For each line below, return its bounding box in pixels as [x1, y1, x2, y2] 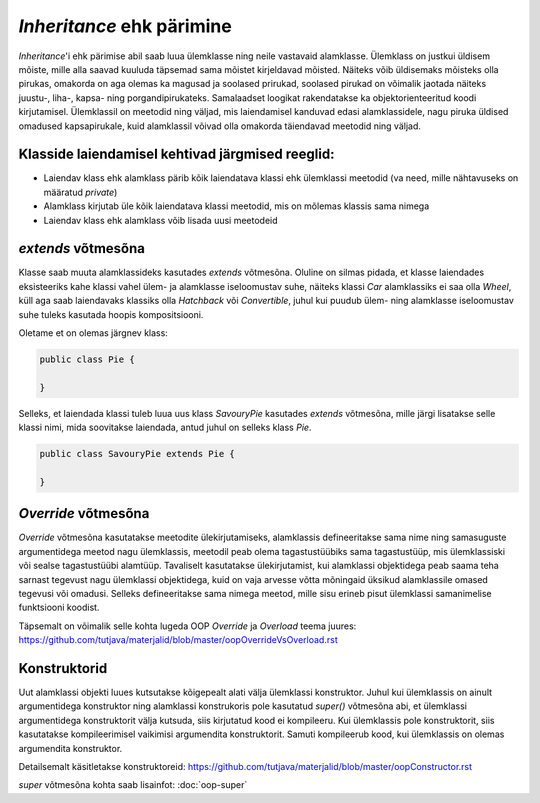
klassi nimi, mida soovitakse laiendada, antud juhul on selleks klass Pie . [18, 421, 312, 434]
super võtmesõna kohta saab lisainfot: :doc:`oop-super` [18, 779, 248, 791]
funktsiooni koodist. [18, 601, 100, 614]
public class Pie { [39, 354, 135, 365]
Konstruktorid [18, 660, 108, 677]
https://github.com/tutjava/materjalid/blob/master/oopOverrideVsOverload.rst [18, 634, 339, 646]
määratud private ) [43, 186, 118, 198]
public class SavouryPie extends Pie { [39, 448, 235, 460]
